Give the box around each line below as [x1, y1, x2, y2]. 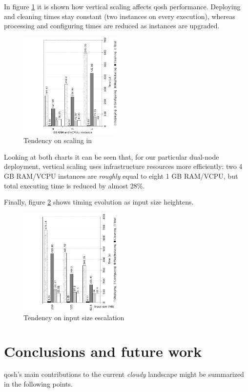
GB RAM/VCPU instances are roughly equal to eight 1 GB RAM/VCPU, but [4, 170, 238, 181]
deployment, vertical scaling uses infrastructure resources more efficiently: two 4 [4, 161, 243, 171]
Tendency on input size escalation [23, 312, 124, 322]
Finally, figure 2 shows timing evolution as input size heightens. [4, 197, 194, 207]
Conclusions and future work [4, 341, 202, 361]
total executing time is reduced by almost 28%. [4, 180, 145, 190]
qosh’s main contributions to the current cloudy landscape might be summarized [4, 369, 244, 379]
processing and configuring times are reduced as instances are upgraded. [4, 21, 220, 31]
